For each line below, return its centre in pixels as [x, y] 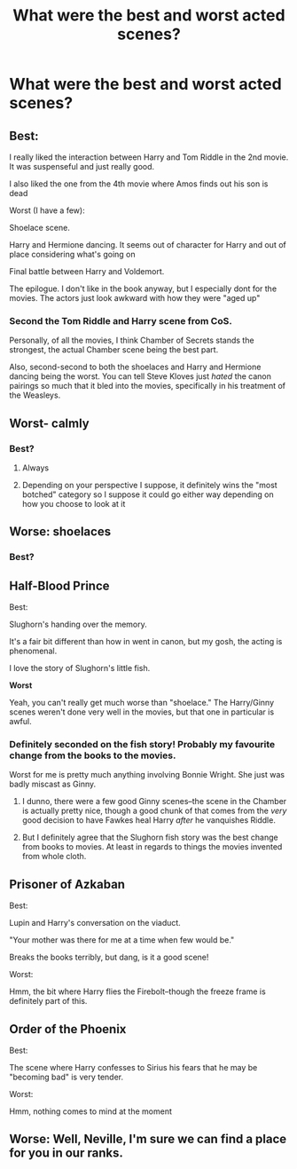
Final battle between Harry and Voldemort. [87, 271]
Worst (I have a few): [47, 210]
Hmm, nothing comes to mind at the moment [91, 1111]
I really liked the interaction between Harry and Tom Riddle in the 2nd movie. [149, 157]
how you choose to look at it [74, 503]
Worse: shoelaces [60, 532]
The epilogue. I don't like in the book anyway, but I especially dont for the [143, 288]
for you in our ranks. [66, 1153]
